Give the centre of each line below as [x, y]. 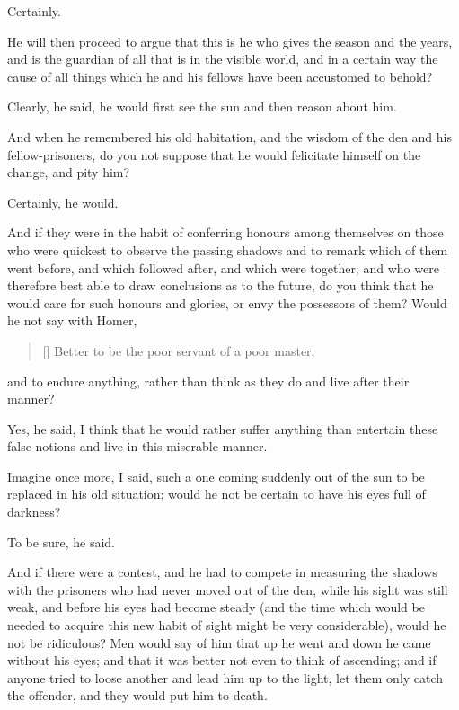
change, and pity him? [69, 172]
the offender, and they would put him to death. [137, 695]
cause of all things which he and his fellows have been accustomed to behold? [220, 76]
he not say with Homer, [72, 320]
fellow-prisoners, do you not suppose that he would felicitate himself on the [214, 154]
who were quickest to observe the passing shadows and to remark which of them [228, 249]
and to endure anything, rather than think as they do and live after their [208, 381]
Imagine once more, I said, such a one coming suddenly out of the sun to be [216, 476]
